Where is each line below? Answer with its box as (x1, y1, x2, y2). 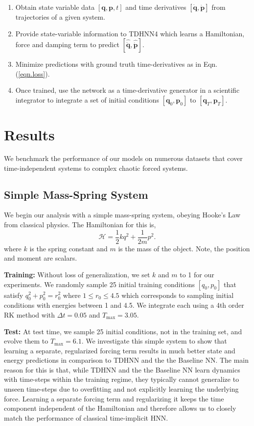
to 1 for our (180, 269, 214, 279)
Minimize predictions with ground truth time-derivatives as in (15, 59, 201, 69)
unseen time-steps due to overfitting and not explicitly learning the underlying (4, 384, 239, 394)
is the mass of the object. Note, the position (118, 243, 250, 253)
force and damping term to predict (15, 39, 119, 50)
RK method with (4, 309, 55, 319)
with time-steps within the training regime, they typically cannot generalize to (4, 374, 239, 384)
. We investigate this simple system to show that (81, 336, 227, 346)
